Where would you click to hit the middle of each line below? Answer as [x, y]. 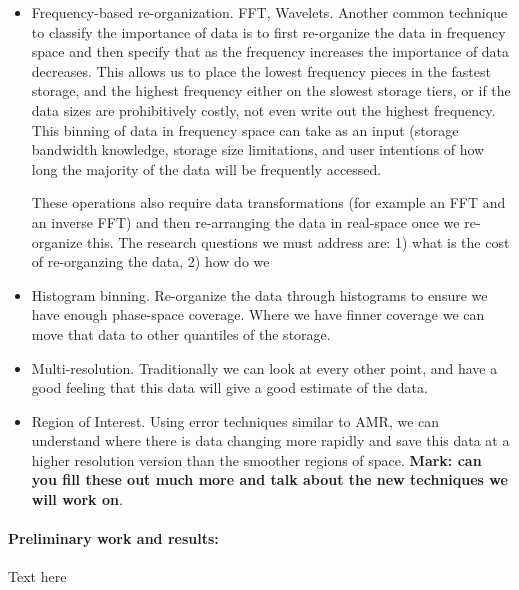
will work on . [77, 499]
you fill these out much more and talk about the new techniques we [269, 479]
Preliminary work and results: [113, 538]
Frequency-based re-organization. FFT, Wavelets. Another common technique [269, 12]
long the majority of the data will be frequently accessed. [206, 168]
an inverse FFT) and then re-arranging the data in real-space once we [245, 221]
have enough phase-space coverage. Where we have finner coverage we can [258, 314]
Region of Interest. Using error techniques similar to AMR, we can [235, 420]
